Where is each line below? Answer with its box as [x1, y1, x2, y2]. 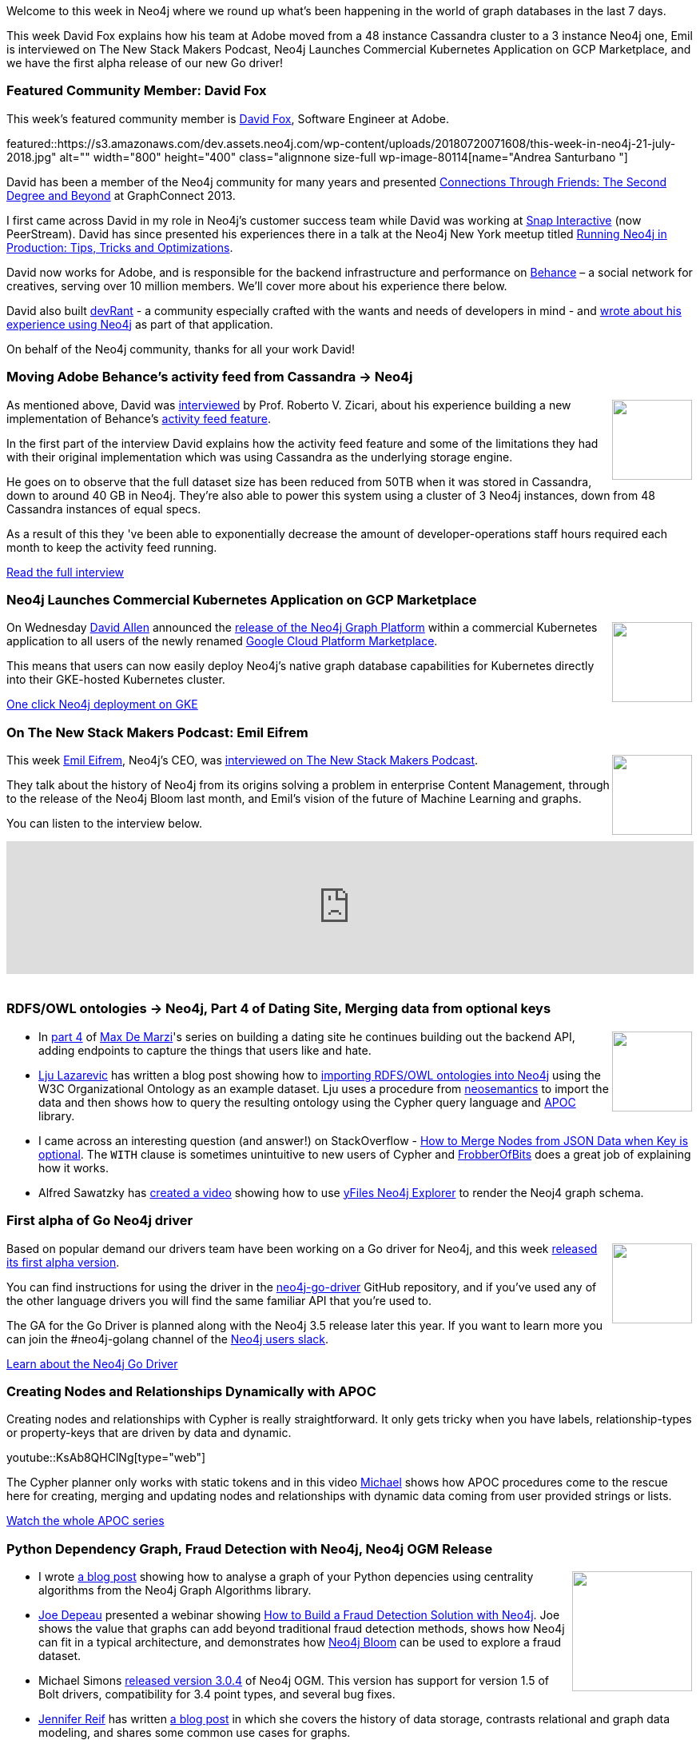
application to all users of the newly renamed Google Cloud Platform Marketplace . [6, 634, 438, 649]
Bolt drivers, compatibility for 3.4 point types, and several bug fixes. [38, 1687, 396, 1701]
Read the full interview [6, 565, 124, 579]
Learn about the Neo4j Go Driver [6, 1356, 178, 1371]
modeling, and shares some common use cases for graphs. [38, 1726, 351, 1739]
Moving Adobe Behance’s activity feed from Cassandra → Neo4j [6, 369, 413, 385]
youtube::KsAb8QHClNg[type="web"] [6, 1451, 206, 1465]
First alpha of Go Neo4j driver [6, 1212, 193, 1229]
